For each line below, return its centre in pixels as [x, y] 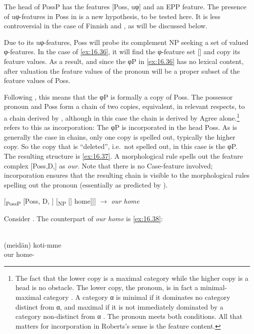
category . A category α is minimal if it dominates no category [137, 297]
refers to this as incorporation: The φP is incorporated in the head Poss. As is [121, 127]
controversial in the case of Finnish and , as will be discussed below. [106, 26]
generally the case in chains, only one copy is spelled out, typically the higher [120, 136]
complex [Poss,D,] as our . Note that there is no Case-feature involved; [108, 165]
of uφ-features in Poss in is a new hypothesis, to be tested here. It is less [112, 16]
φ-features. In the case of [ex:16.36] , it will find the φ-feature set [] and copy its [122, 52]
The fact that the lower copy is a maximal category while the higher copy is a [132, 278]
